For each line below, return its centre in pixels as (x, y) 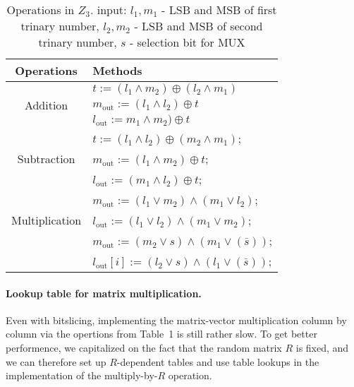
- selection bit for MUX (187, 42)
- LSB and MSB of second (199, 26)
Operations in (41, 10)
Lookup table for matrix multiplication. (104, 293)
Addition (46, 105)
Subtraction (46, 159)
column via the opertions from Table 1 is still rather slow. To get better (161, 334)
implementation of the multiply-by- (82, 375)
